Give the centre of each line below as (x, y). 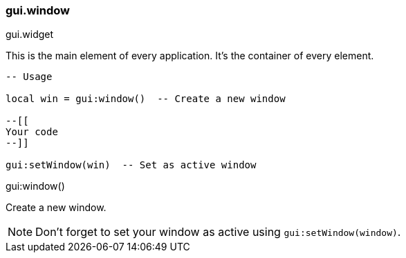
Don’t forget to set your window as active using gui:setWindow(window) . (218, 232)
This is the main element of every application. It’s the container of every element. (190, 56)
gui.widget (30, 34)
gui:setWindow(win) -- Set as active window (131, 165)
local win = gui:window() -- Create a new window (146, 99)
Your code (32, 132)
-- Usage (29, 77)
